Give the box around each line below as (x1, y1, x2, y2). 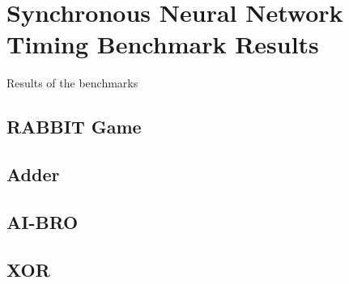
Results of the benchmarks (6, 74, 138, 91)
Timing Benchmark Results (6, 28, 319, 61)
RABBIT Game (6, 114, 142, 139)
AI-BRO (6, 209, 79, 234)
